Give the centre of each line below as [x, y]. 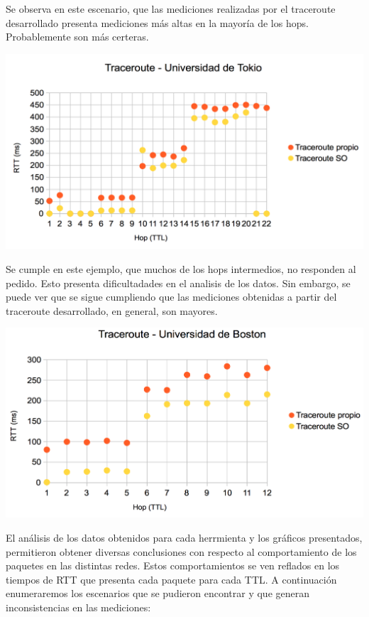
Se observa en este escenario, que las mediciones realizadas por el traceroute [171, 9]
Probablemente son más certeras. [77, 37]
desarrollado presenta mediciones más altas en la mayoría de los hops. [157, 22]
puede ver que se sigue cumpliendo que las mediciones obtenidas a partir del [171, 297]
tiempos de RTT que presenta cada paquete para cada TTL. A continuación [171, 579]
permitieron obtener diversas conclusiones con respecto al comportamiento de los [181, 551]
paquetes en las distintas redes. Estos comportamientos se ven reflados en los [173, 565]
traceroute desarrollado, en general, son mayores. [112, 310]
